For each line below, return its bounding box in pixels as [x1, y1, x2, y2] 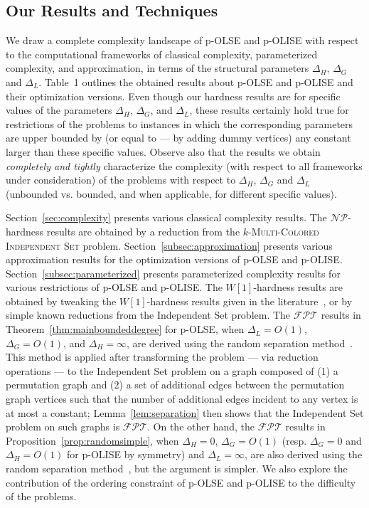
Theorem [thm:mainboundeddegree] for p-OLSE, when [6, 322, 245, 337]
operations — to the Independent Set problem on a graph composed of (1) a [6, 363, 338, 378]
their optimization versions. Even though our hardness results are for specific [6, 88, 341, 103]
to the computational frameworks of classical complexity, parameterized [6, 46, 318, 61]
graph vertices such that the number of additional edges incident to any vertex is [6, 391, 358, 406]
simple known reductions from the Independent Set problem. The [6, 307, 291, 322]
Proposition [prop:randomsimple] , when [6, 433, 179, 448]
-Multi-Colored [248, 223, 319, 238]
